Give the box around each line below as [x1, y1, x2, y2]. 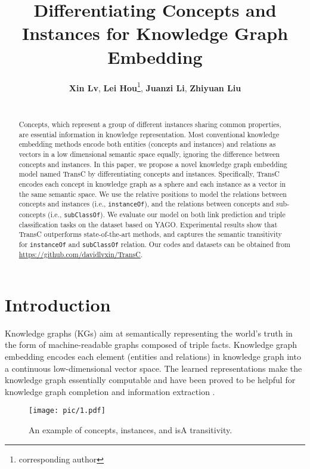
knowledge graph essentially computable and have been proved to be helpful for [5, 374, 296, 386]
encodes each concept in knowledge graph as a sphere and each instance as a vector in [18, 179, 286, 189]
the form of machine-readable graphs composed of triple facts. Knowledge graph [5, 338, 297, 351]
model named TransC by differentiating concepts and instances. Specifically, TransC [18, 169, 280, 179]
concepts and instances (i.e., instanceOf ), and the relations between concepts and [18, 199, 274, 209]
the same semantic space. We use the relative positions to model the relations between [18, 189, 287, 199]
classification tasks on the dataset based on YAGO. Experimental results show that [18, 219, 278, 229]
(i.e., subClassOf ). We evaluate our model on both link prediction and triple [48, 209, 286, 219]
